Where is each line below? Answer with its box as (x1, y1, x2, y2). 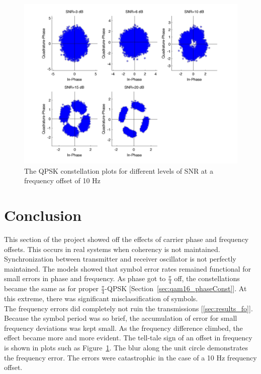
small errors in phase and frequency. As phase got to (4, 273, 166, 284)
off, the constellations (174, 273, 240, 284)
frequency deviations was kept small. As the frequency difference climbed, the (4, 322, 243, 333)
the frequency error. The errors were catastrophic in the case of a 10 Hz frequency (4, 352, 257, 362)
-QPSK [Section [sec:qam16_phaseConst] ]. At (105, 283, 247, 294)
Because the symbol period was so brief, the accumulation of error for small (4, 313, 237, 323)
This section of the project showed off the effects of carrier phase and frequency (4, 233, 249, 244)
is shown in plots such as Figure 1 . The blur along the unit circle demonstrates (4, 342, 248, 352)
